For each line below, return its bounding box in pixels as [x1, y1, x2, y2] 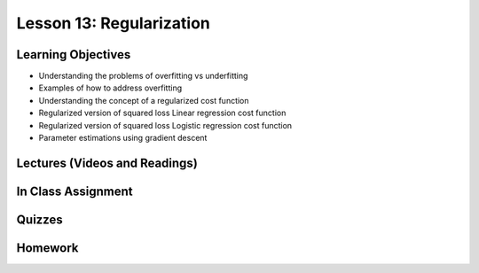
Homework [16, 240, 79, 255]
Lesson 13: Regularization [16, 13, 210, 33]
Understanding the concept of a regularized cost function [38, 95, 249, 105]
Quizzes [16, 212, 63, 227]
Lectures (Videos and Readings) [16, 155, 199, 170]
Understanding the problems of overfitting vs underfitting [38, 71, 248, 82]
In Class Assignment [16, 183, 133, 199]
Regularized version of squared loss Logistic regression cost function [38, 120, 293, 130]
